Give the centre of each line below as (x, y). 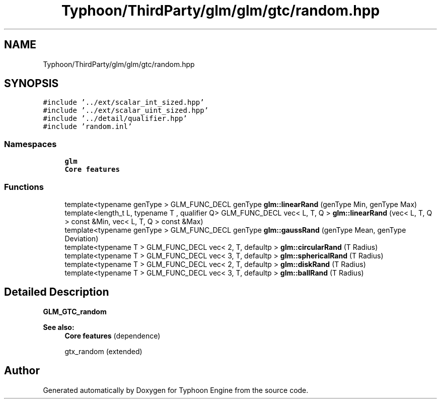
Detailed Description (57, 292)
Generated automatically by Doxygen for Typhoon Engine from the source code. (176, 390)
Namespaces (30, 144)
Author (22, 371)
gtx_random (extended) (103, 351)
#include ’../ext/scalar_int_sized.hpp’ (124, 103)
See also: (59, 327)
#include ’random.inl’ (88, 127)
